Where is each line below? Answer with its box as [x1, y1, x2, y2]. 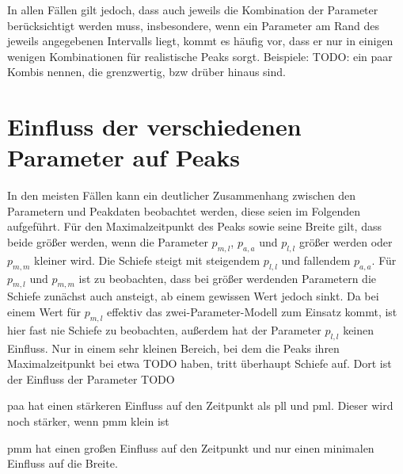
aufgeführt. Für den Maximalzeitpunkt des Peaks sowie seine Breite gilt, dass [7, 218, 382, 235]
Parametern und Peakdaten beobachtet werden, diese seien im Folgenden [7, 202, 361, 219]
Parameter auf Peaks [7, 141, 240, 174]
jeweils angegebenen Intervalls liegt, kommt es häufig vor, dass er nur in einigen [7, 32, 393, 49]
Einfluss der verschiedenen [7, 110, 302, 143]
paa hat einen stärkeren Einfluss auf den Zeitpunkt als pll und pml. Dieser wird [7, 397, 393, 414]
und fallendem [281, 251, 351, 268]
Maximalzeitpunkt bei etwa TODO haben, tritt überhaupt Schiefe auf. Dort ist [7, 355, 392, 372]
